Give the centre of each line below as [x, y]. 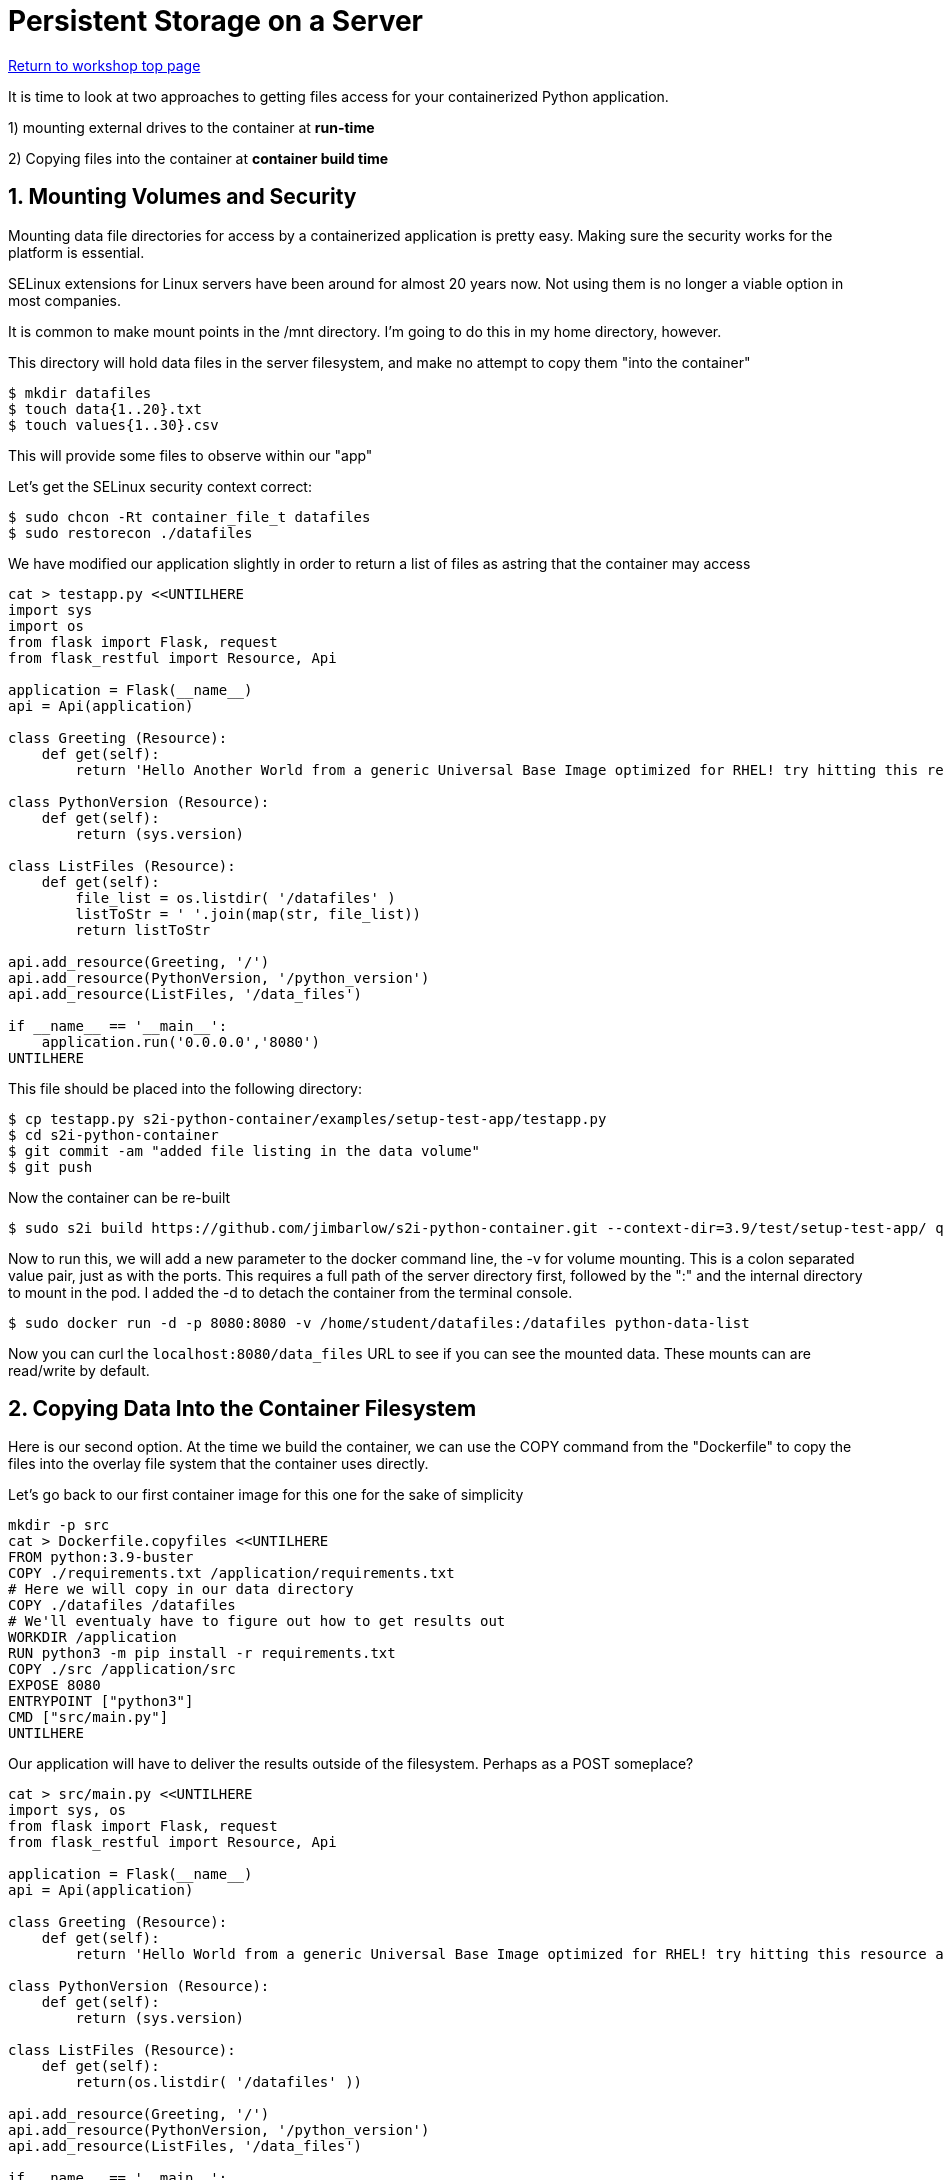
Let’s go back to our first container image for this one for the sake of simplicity [266, 1495]
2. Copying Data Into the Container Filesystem [242, 1409]
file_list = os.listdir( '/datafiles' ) [235, 897]
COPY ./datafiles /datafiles [122, 1605]
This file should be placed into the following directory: [185, 1088]
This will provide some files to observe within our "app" [190, 455]
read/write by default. [79, 1370]
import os [46, 625]
